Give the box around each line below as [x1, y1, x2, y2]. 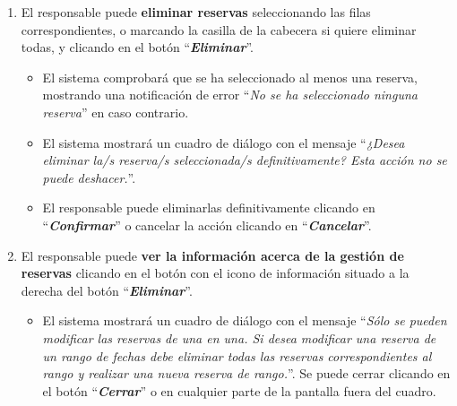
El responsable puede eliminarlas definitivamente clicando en [42, 198, 375, 217]
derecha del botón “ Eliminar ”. [21, 281, 193, 299]
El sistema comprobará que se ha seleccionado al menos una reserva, [42, 67, 418, 86]
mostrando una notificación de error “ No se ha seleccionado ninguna [42, 85, 418, 104]
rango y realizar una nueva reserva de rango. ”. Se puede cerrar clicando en [42, 364, 451, 383]
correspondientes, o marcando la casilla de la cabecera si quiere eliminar [21, 20, 417, 39]
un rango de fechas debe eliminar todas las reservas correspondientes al [42, 346, 432, 365]
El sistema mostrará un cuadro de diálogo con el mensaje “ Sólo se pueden [42, 311, 447, 330]
